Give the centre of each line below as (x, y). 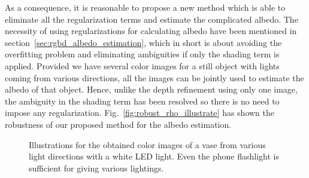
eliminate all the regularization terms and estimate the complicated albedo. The (152, 19)
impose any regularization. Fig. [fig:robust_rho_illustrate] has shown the (140, 113)
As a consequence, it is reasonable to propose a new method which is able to (145, 7)
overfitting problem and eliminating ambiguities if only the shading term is (142, 54)
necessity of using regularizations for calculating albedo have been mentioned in (151, 31)
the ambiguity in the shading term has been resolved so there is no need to (142, 101)
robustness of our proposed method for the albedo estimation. (118, 124)
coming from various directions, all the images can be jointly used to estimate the (154, 77)
